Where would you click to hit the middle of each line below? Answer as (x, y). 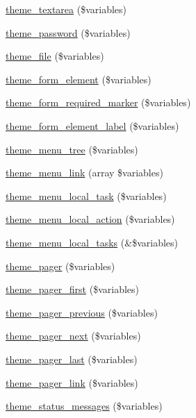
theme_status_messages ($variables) (84, 406)
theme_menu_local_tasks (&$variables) (92, 242)
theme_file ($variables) (55, 56)
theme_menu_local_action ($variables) (90, 219)
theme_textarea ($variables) (66, 9)
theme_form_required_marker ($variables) (98, 102)
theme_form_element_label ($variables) (92, 125)
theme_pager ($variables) (60, 266)
